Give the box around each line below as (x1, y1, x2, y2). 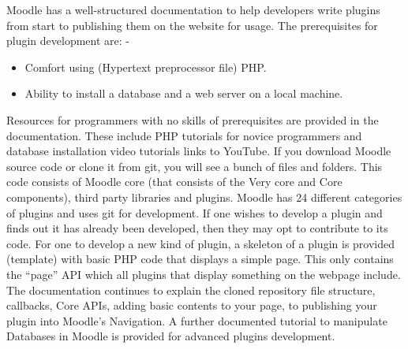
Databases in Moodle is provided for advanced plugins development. (6, 328, 335, 344)
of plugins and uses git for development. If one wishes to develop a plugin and (6, 204, 383, 221)
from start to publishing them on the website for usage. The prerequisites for (6, 17, 378, 33)
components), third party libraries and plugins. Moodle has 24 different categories (6, 188, 402, 205)
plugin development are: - (6, 32, 129, 49)
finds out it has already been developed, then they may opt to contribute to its (6, 220, 388, 236)
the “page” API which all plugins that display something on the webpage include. (6, 265, 401, 282)
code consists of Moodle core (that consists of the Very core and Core (6, 173, 342, 190)
